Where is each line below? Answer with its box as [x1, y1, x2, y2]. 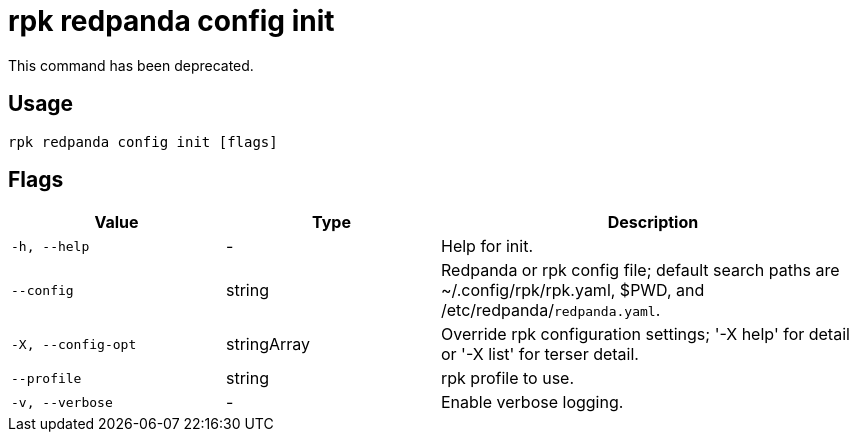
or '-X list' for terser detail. [441, 344, 639, 365]
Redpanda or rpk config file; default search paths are [441, 260, 840, 281]
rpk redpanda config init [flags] [8, 133, 278, 150]
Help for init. [441, 236, 534, 257]
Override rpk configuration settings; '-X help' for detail [441, 324, 850, 345]
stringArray [226, 334, 311, 355]
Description [607, 212, 699, 233]
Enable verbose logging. [441, 392, 624, 413]
